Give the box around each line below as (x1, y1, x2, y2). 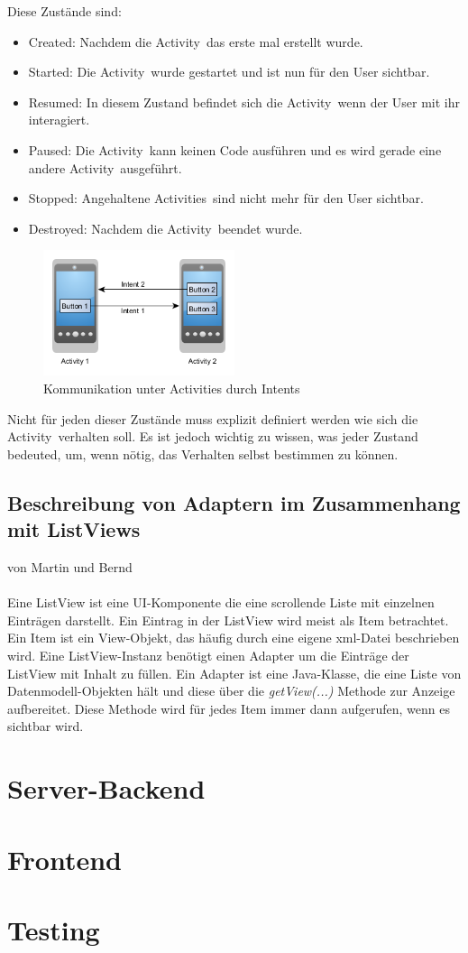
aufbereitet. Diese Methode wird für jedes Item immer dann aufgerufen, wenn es (7, 699, 451, 717)
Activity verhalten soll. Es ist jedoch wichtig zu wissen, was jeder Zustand (7, 427, 418, 446)
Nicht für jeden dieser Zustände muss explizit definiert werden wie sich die (7, 409, 418, 428)
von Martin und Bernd (7, 558, 133, 577)
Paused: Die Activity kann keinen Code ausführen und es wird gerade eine (28, 140, 442, 159)
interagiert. (28, 110, 90, 129)
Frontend (7, 840, 123, 877)
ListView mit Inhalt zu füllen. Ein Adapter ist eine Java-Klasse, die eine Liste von (7, 663, 462, 682)
